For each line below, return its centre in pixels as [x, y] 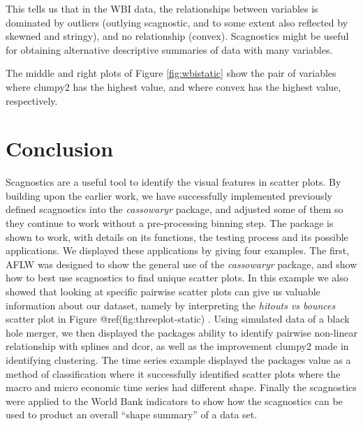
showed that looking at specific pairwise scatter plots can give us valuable [163, 292]
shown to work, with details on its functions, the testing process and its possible [177, 236]
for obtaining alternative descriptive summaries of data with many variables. [169, 49]
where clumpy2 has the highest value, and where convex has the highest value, [173, 86]
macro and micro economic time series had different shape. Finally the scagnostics [181, 387]
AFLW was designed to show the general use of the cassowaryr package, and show [181, 264]
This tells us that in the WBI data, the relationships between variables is [162, 8]
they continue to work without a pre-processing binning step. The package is [170, 223]
